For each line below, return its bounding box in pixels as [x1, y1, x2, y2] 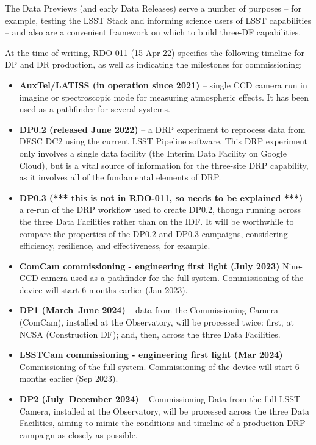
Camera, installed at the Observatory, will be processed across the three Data [19, 404, 310, 417]
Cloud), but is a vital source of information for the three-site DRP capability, [19, 158, 309, 171]
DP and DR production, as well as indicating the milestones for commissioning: [5, 58, 303, 71]
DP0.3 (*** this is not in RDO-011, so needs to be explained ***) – [19, 191, 310, 204]
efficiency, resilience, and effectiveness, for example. [19, 239, 210, 252]
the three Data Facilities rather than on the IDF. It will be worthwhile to [19, 215, 294, 227]
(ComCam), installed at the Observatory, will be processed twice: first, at [19, 316, 294, 329]
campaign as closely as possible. [19, 428, 138, 441]
